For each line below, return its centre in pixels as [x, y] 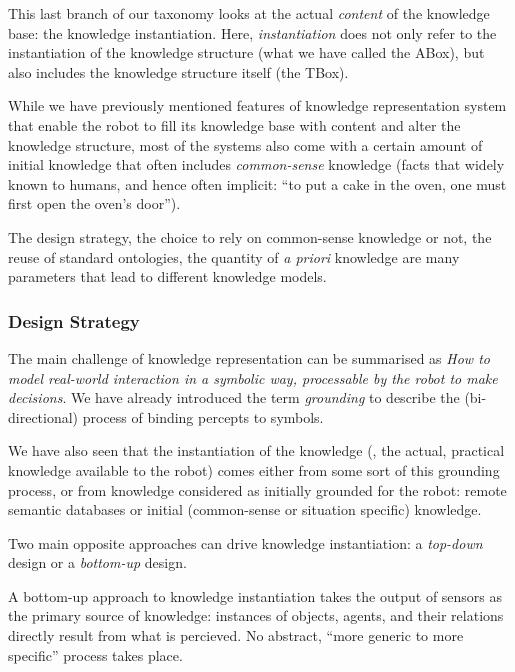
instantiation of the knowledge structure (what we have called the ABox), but [246, 52]
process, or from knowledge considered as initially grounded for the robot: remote [257, 489]
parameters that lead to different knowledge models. [167, 276]
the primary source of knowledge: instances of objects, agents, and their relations [256, 615]
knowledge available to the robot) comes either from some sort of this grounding [254, 469]
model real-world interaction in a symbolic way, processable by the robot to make [253, 377]
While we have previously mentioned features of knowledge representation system [257, 105]
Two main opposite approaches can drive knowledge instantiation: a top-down [245, 542]
